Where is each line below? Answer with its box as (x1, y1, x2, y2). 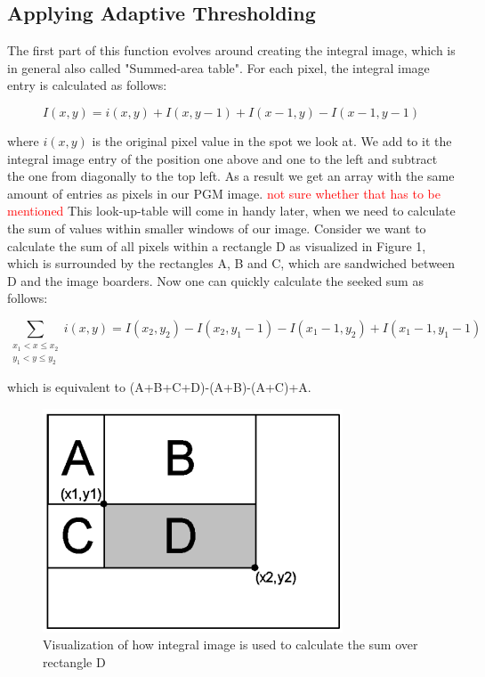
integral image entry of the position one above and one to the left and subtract (7, 149, 438, 167)
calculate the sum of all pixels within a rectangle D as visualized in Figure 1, (7, 236, 426, 255)
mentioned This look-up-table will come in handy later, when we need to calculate (7, 201, 456, 220)
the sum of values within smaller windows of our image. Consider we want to (7, 218, 426, 237)
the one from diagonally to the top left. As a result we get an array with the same (7, 167, 455, 185)
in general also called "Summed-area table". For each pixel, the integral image (7, 58, 430, 77)
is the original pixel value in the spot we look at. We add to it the (92, 131, 452, 150)
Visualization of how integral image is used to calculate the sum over (43, 635, 418, 654)
